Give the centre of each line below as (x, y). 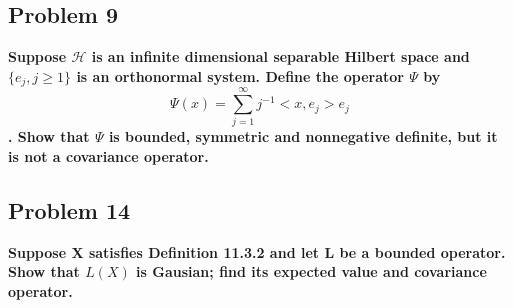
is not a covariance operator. (108, 155)
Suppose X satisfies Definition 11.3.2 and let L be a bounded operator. (257, 251)
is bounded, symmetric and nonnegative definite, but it (303, 136)
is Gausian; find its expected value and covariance (311, 271)
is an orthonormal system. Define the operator (240, 75)
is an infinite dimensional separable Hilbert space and (280, 56)
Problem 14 (69, 209)
